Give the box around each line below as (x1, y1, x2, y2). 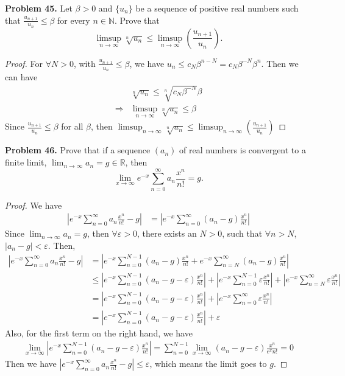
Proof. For (5, 57, 43, 69)
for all (61, 120, 84, 133)
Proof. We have (5, 198, 62, 211)
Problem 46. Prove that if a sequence (5, 144, 151, 156)
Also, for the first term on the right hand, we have (5, 326, 193, 339)
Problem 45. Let (5, 2, 73, 14)
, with (73, 57, 96, 69)
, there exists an (137, 227, 197, 240)
